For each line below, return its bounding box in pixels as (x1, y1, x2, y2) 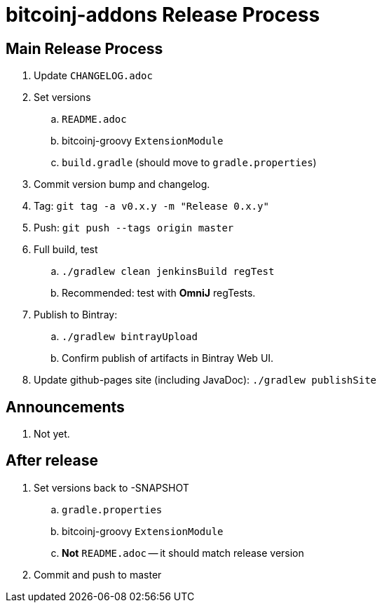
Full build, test (34, 243, 98, 256)
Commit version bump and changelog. (34, 178, 210, 191)
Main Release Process (6, 39, 163, 58)
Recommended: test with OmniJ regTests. (62, 287, 256, 299)
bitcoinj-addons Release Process (6, 3, 320, 27)
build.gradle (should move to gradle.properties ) (62, 156, 317, 169)
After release (6, 452, 98, 470)
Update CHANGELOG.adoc (34, 69, 153, 82)
